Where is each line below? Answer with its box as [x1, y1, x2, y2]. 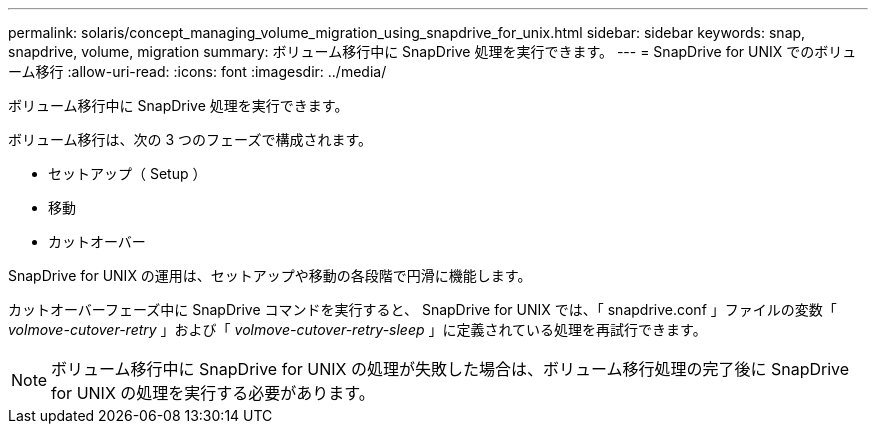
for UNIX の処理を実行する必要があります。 [51, 383, 375, 403]
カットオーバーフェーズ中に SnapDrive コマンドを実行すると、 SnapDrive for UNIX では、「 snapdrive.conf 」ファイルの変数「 [8, 301, 837, 318]
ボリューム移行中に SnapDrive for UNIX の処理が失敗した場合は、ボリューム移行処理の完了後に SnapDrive [51, 359, 850, 379]
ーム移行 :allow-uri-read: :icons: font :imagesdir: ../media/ [8, 63, 387, 80]
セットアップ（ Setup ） [48, 165, 207, 182]
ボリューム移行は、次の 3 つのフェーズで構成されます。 [8, 131, 373, 148]
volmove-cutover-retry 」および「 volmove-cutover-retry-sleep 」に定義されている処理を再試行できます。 [8, 321, 707, 338]
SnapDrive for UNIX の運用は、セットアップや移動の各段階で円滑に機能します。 [8, 267, 532, 284]
